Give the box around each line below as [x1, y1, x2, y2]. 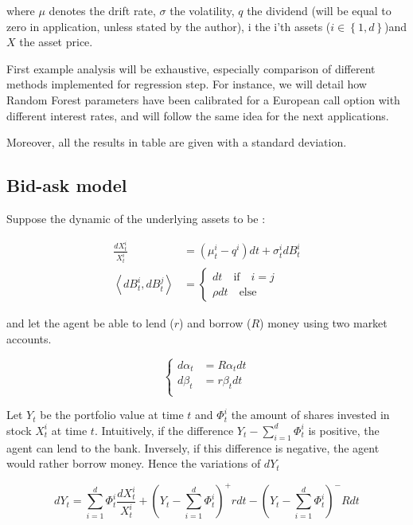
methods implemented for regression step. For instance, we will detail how [6, 76, 367, 92]
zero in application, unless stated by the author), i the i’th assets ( [6, 18, 331, 34]
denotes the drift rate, [49, 2, 156, 18]
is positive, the [308, 421, 380, 438]
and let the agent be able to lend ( [6, 315, 174, 331]
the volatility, [169, 2, 235, 18]
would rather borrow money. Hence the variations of [6, 455, 261, 472]
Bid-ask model [6, 173, 127, 198]
